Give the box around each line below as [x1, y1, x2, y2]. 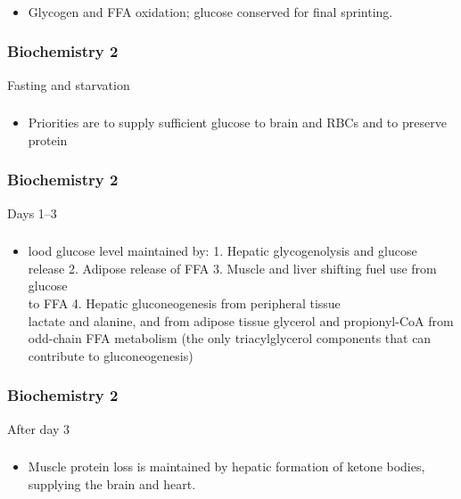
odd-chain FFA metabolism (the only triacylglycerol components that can [28, 329, 432, 348]
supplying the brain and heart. [28, 474, 196, 493]
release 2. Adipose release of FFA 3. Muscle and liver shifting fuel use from [28, 258, 437, 277]
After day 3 [7, 419, 70, 438]
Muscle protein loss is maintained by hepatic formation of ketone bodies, [28, 457, 425, 476]
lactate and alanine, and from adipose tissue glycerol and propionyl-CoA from [28, 311, 454, 330]
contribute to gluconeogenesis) [28, 346, 193, 364]
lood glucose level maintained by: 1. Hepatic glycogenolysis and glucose [28, 241, 417, 260]
